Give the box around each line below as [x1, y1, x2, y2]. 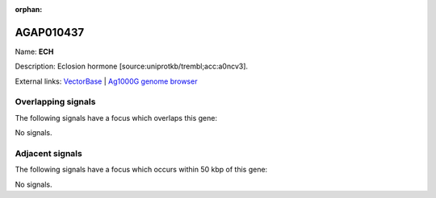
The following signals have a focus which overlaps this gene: [15, 113, 218, 122]
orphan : [15, 5, 43, 14]
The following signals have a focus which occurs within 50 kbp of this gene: [15, 165, 268, 175]
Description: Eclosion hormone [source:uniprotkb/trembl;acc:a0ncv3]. [15, 61, 249, 72]
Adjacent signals [15, 147, 82, 159]
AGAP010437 [15, 25, 85, 39]
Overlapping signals [15, 97, 96, 108]
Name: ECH [15, 47, 54, 56]
